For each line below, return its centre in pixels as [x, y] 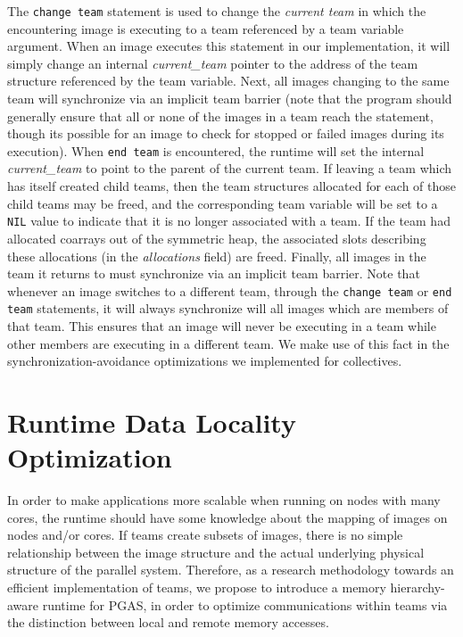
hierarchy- [418, 587]
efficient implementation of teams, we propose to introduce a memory [197, 587]
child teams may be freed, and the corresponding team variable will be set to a [223, 203]
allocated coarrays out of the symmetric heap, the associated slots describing [217, 238]
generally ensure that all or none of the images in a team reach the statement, [220, 116]
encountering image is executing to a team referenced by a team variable [206, 28]
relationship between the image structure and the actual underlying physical [216, 552]
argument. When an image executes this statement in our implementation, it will [229, 46]
